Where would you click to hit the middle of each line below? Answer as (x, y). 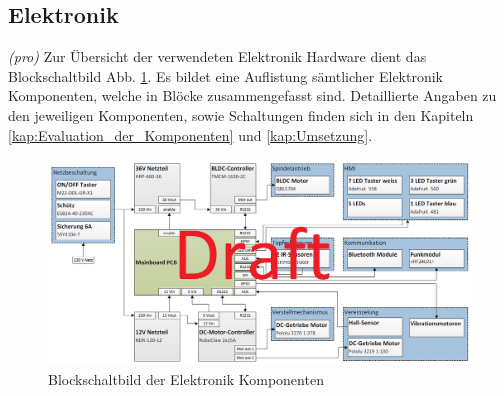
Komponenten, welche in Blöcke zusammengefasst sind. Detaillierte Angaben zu (252, 95)
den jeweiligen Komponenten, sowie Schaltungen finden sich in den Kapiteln (241, 114)
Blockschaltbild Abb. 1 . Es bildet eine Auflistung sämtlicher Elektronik (226, 75)
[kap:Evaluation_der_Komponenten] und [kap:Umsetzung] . (190, 134)
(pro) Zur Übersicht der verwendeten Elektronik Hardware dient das (217, 56)
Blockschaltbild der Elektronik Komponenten (186, 378)
